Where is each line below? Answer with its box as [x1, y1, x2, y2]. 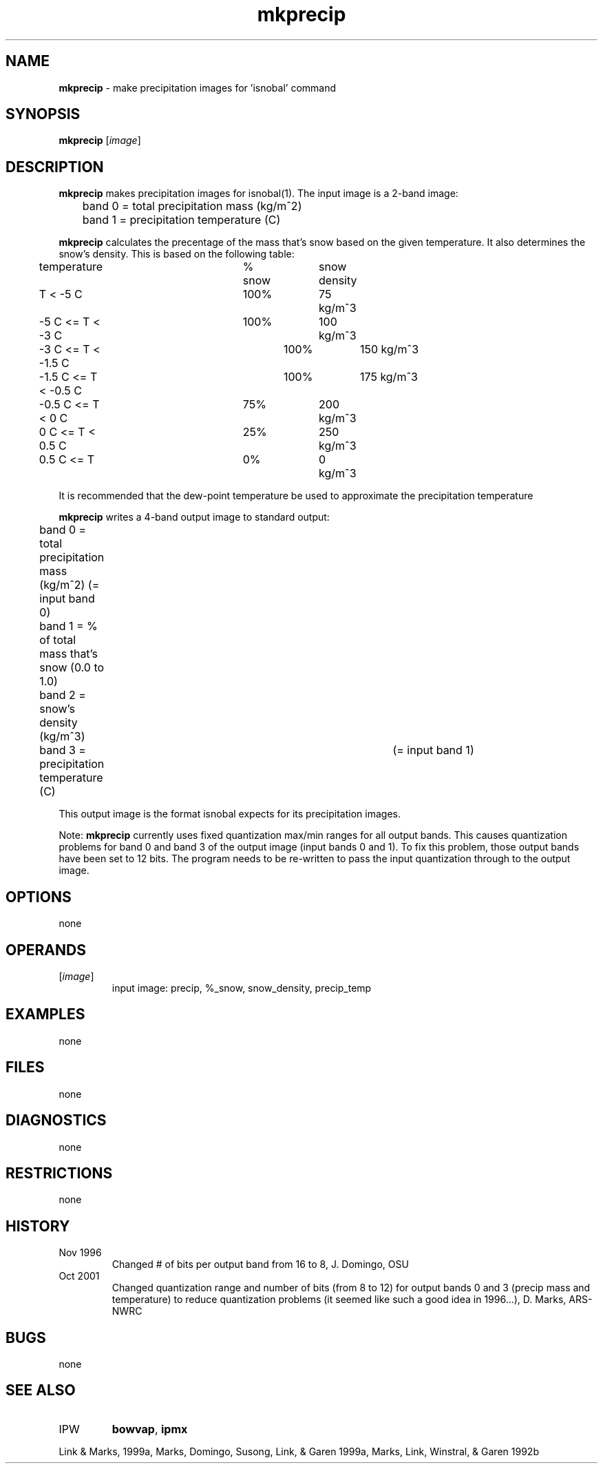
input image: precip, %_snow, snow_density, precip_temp [112, 981, 372, 994]
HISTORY [6, 1217, 70, 1235]
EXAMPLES [6, 1006, 85, 1023]
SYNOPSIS [6, 105, 81, 123]
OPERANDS [6, 941, 86, 959]
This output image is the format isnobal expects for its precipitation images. [59, 808, 401, 820]
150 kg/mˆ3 [359, 342, 419, 357]
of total [39, 633, 76, 647]
